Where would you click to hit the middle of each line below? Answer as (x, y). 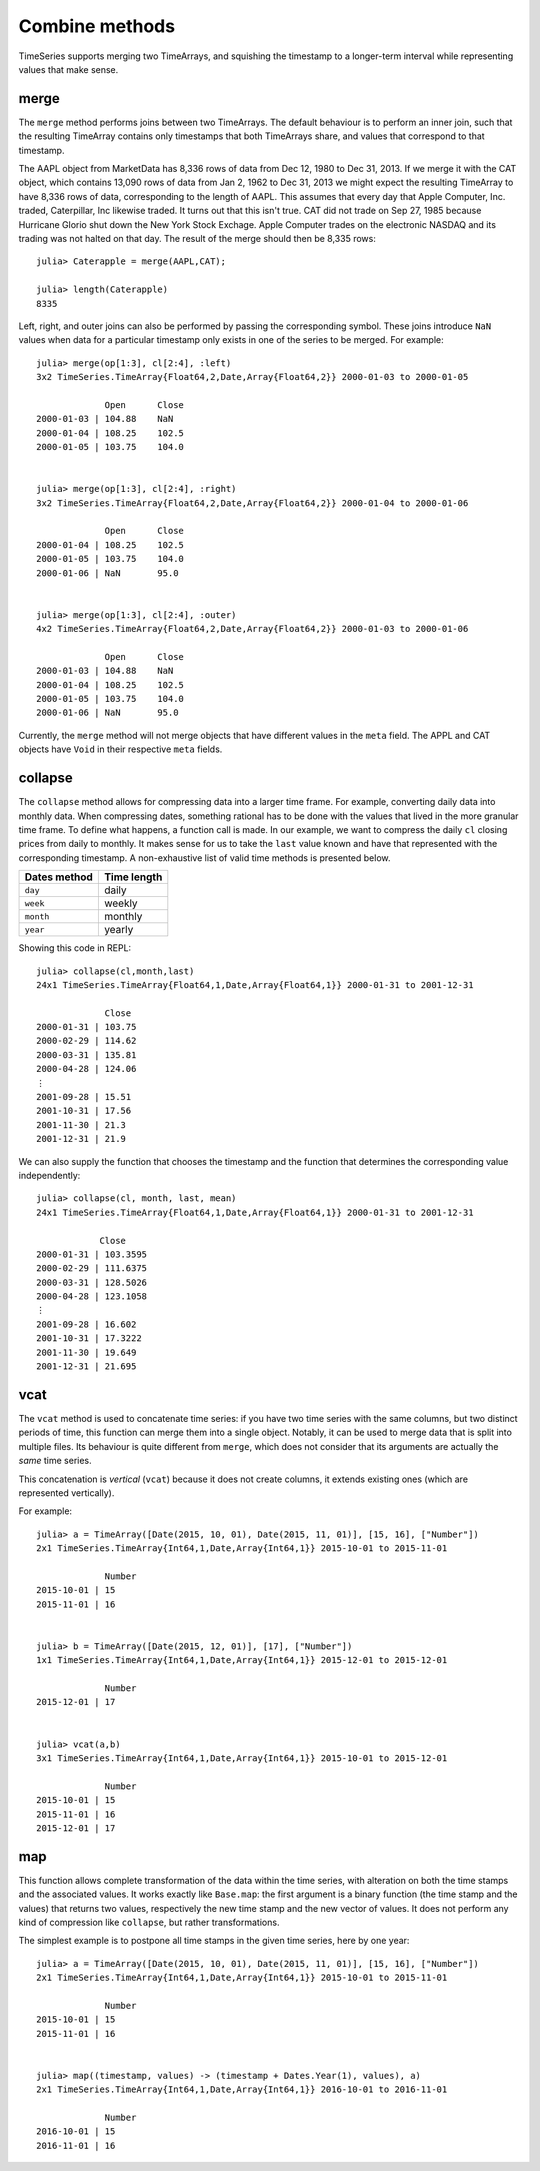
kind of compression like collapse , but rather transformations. (149, 1922)
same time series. (55, 1461)
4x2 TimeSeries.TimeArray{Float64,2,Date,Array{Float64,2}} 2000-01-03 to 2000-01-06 (252, 629)
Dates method (59, 877)
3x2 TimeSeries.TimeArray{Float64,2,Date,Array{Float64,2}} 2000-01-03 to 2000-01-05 (252, 377)
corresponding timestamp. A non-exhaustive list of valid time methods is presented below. (204, 857)
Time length (133, 877)
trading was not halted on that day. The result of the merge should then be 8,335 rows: (197, 238)
